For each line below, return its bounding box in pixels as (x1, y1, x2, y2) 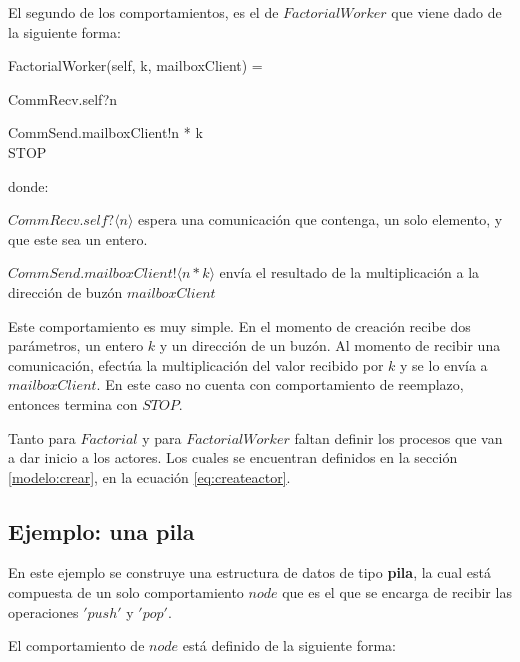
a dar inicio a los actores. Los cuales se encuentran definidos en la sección (8, 447, 458, 468)
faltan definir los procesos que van (294, 427, 503, 448)
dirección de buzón (8, 281, 123, 302)
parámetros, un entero (8, 335, 144, 356)
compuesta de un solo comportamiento (8, 582, 244, 603)
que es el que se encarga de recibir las (282, 582, 512, 603)
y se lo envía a (400, 354, 488, 375)
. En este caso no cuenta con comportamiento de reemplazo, (96, 374, 464, 395)
